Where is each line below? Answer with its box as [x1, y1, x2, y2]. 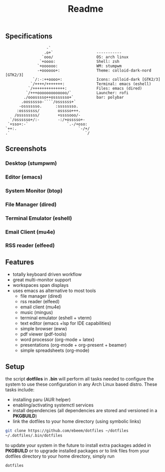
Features [5, 258, 34, 266]
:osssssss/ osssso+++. [16, 108, 81, 113]
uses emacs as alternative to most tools [12, 287, 96, 294]
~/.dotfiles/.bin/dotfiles [5, 433, 63, 438]
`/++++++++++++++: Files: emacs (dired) [28, 85, 143, 91]
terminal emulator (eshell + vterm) [20, 315, 92, 321]
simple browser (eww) [20, 326, 67, 332]
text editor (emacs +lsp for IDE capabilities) [20, 320, 112, 326]
